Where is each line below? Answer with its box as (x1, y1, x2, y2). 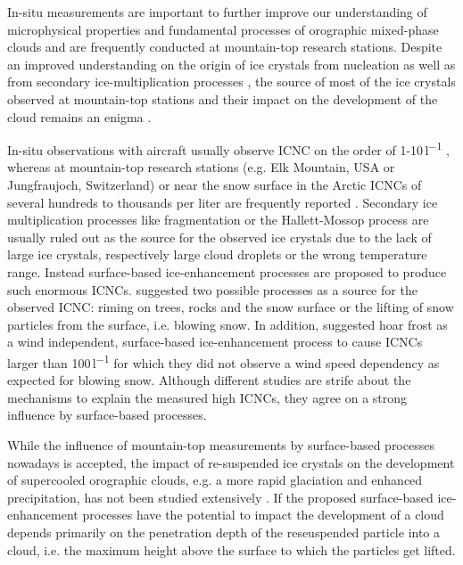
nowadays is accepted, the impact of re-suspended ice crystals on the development (7, 453, 455, 471)
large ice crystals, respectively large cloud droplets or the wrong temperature (7, 245, 427, 264)
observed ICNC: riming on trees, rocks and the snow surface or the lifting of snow (7, 298, 454, 316)
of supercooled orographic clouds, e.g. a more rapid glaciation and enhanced (7, 471, 423, 489)
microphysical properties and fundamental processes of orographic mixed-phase (7, 20, 439, 38)
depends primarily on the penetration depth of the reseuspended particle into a (7, 522, 441, 541)
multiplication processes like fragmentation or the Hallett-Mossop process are (7, 210, 429, 229)
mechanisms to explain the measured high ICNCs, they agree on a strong (7, 388, 408, 406)
